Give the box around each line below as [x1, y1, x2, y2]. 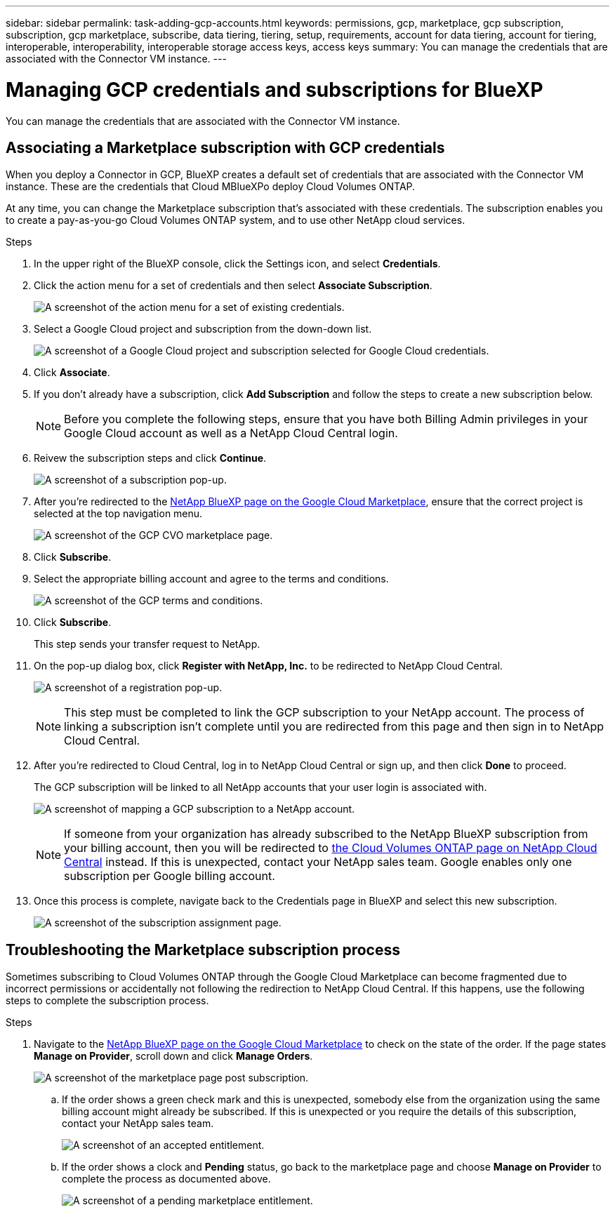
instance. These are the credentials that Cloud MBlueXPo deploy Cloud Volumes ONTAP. [6, 180, 416, 193]
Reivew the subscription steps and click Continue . [34, 452, 267, 465]
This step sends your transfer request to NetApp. [34, 638, 260, 651]
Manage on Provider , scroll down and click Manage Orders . [34, 1050, 313, 1063]
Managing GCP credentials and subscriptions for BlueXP [6, 77, 543, 102]
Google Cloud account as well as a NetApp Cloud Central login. [64, 426, 398, 441]
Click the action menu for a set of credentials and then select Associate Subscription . [34, 279, 432, 292]
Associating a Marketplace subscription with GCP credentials [6, 138, 445, 157]
